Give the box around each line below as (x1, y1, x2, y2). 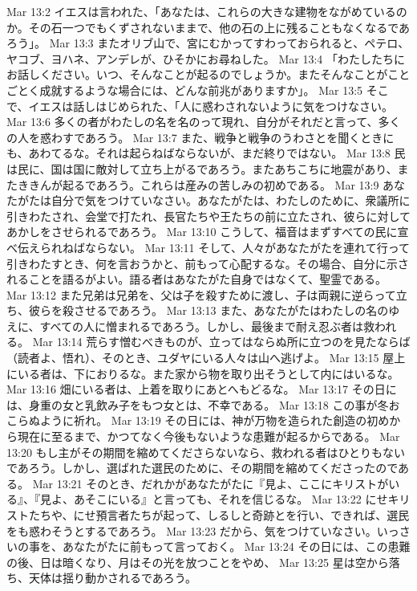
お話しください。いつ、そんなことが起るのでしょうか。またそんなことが (6, 66, 388, 83)
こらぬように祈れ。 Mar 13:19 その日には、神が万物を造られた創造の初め (6, 412, 390, 429)
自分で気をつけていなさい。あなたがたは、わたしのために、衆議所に (51, 192, 411, 209)
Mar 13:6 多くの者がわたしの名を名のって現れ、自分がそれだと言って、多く (6, 113, 401, 130)
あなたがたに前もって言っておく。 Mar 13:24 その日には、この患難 (62, 538, 411, 555)
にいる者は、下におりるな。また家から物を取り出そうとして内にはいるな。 (6, 365, 399, 381)
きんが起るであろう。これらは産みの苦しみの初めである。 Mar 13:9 (28, 176, 379, 193)
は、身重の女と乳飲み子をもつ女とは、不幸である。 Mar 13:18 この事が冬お (6, 396, 400, 413)
